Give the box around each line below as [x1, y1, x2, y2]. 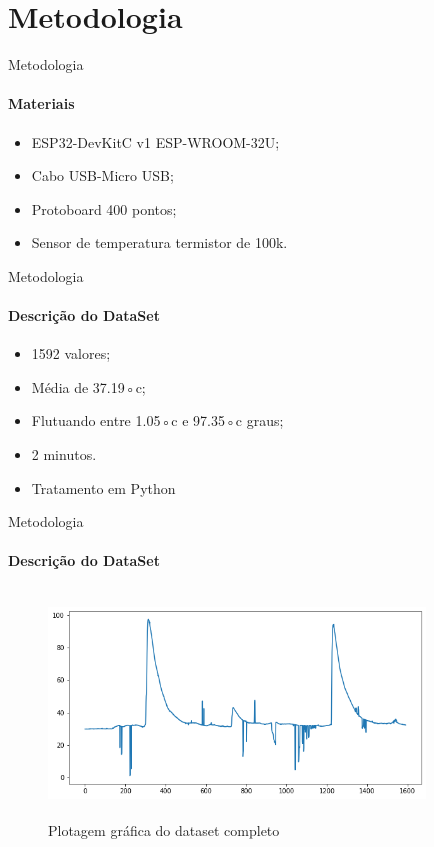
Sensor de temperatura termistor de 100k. [31, 232, 288, 253]
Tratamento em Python [31, 477, 176, 498]
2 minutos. [31, 444, 97, 465]
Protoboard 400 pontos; [31, 198, 177, 219]
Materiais [8, 93, 75, 114]
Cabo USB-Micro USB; [31, 165, 174, 186]
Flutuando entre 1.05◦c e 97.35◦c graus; [31, 410, 284, 431]
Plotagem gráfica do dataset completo [48, 820, 280, 840]
